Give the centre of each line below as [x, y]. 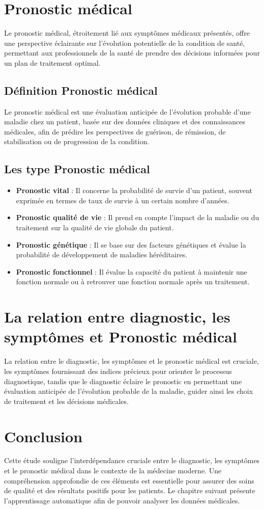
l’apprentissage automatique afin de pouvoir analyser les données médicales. [122, 500]
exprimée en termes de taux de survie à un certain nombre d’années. [123, 200]
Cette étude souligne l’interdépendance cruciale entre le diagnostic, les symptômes [132, 460]
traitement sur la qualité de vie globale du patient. [95, 227]
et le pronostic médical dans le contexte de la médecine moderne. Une [113, 471]
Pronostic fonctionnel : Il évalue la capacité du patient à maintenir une [131, 271]
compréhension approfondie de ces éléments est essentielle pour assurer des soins [129, 480]
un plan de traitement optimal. [52, 62]
